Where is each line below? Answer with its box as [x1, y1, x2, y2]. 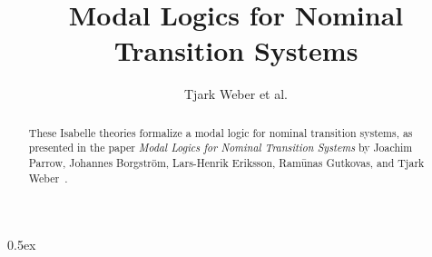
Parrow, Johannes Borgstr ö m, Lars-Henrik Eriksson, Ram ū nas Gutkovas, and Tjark [28, 155, 425, 171]
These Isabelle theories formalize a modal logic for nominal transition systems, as [28, 124, 413, 140]
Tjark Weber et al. [183, 84, 289, 104]
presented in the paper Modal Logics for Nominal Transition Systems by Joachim [28, 140, 413, 155]
